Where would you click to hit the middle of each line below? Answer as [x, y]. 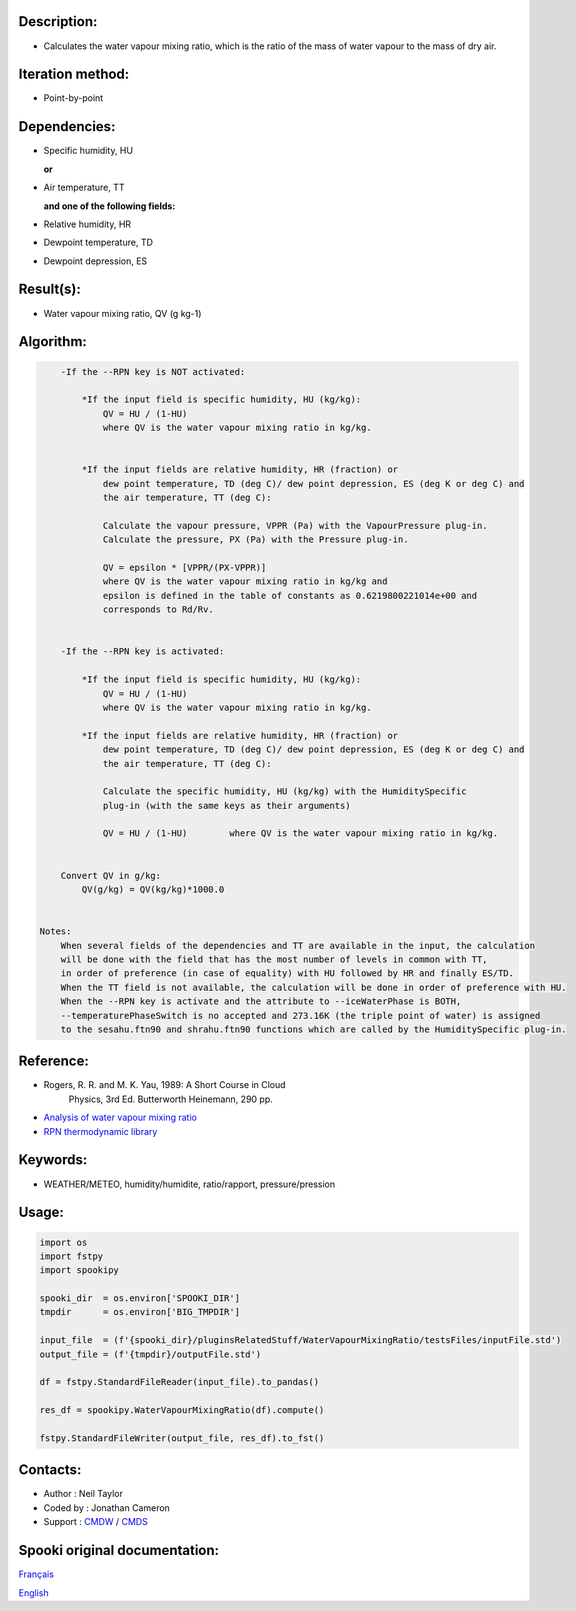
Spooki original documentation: [119, 1550]
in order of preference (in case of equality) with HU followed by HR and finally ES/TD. [287, 973]
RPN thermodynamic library [100, 1131]
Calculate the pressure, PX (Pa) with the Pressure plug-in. [255, 539]
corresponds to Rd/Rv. [158, 609]
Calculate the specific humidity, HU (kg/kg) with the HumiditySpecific [284, 791]
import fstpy [71, 1256]
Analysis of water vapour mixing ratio [120, 1117]
